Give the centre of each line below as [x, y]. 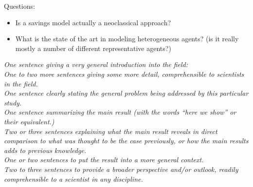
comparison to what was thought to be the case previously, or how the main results [126, 141]
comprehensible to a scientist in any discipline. [73, 178]
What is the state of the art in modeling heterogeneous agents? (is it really [127, 39]
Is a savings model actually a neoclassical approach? [93, 22]
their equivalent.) [29, 121]
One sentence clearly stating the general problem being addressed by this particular [126, 93]
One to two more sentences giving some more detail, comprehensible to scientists [124, 74]
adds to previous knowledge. [45, 150]
